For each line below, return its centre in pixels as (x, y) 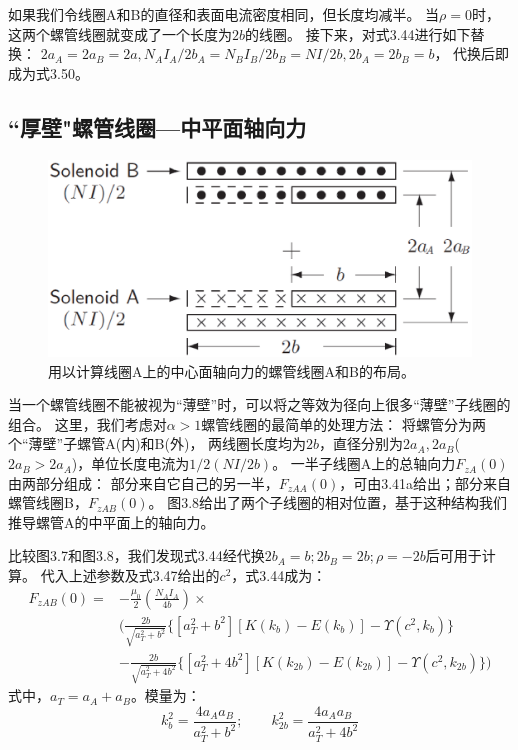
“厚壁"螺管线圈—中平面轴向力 (157, 126)
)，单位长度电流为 (130, 463)
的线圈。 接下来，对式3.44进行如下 (358, 33)
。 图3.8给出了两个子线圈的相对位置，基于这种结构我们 (328, 502)
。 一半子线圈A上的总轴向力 (364, 463)
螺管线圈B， (48, 502)
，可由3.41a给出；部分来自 (425, 482)
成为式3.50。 (48, 72)
